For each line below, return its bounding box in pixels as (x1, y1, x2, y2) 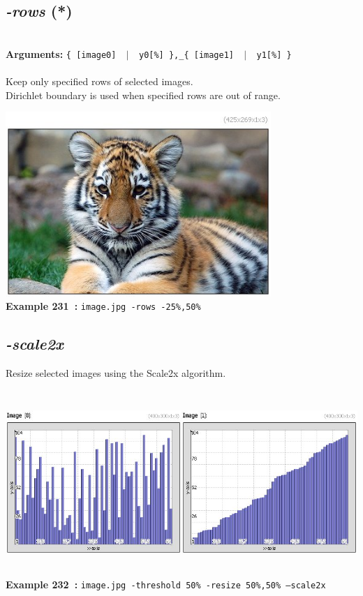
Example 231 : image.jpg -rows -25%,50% (6, 299, 201, 313)
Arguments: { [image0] (6, 46, 117, 61)
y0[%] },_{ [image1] (138, 50, 234, 60)
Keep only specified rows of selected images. (6, 74, 193, 89)
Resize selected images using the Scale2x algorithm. (6, 366, 226, 380)
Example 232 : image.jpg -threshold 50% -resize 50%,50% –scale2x (6, 577, 326, 591)
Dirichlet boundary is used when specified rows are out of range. (6, 87, 281, 102)
